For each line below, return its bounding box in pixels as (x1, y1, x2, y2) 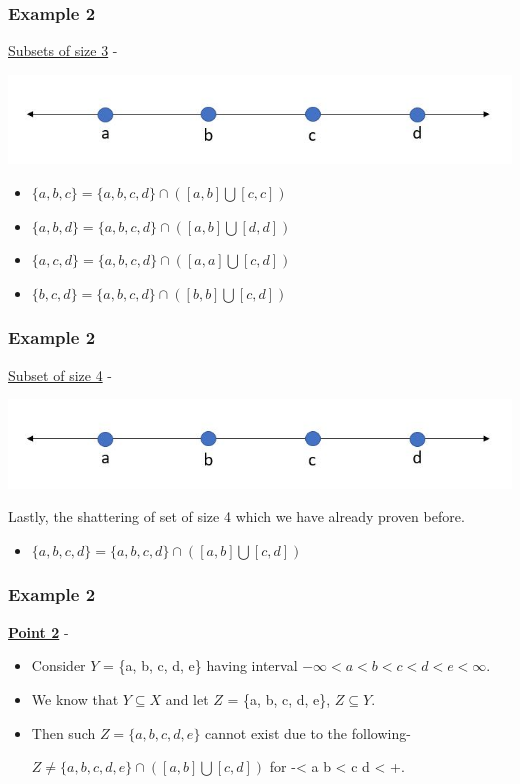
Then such (31, 722, 96, 743)
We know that (31, 688, 119, 709)
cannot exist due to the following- (205, 722, 411, 743)
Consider (31, 655, 86, 676)
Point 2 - (8, 621, 69, 642)
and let (165, 688, 209, 709)
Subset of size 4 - (8, 364, 112, 385)
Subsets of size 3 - (8, 40, 118, 61)
